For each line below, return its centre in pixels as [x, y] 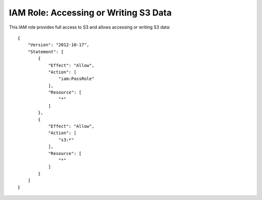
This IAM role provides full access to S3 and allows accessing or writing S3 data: [90, 27]
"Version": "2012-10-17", [58, 45]
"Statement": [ [46, 52]
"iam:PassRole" [76, 79]
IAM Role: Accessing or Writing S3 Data [90, 13]
